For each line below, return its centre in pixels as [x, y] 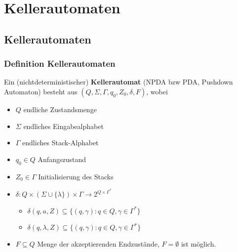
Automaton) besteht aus [41, 91]
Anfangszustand [62, 159]
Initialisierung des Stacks [76, 176]
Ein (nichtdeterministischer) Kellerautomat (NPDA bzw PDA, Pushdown [118, 82]
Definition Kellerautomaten [60, 63]
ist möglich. [198, 243]
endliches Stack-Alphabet [60, 143]
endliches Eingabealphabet [63, 126]
